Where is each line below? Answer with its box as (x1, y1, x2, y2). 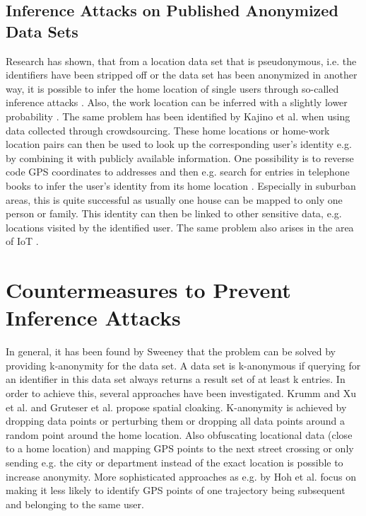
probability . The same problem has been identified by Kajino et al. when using (6, 108, 350, 123)
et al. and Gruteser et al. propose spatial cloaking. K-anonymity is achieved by (6, 399, 347, 414)
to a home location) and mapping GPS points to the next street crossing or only (6, 441, 354, 456)
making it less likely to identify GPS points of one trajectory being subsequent (6, 483, 346, 498)
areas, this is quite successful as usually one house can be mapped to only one (6, 192, 343, 207)
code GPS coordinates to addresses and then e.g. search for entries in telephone (6, 164, 350, 179)
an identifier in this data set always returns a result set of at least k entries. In (6, 372, 346, 386)
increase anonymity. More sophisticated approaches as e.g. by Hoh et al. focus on (6, 469, 357, 483)
